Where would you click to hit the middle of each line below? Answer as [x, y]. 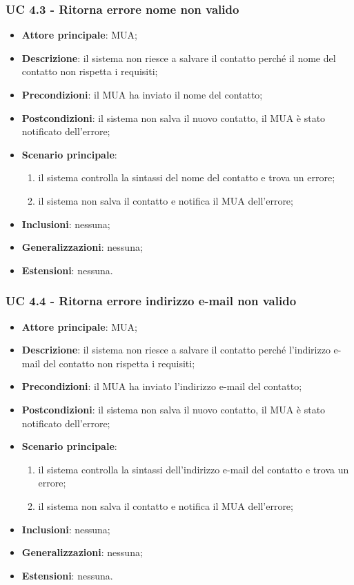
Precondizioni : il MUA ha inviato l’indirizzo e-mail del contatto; [162, 386]
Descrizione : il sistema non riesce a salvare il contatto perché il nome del [179, 58]
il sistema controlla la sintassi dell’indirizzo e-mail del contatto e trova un [194, 469]
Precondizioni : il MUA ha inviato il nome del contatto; [142, 94]
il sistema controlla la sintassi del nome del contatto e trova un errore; [187, 177]
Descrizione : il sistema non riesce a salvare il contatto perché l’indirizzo [176, 350]
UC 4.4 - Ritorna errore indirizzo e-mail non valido [151, 301]
